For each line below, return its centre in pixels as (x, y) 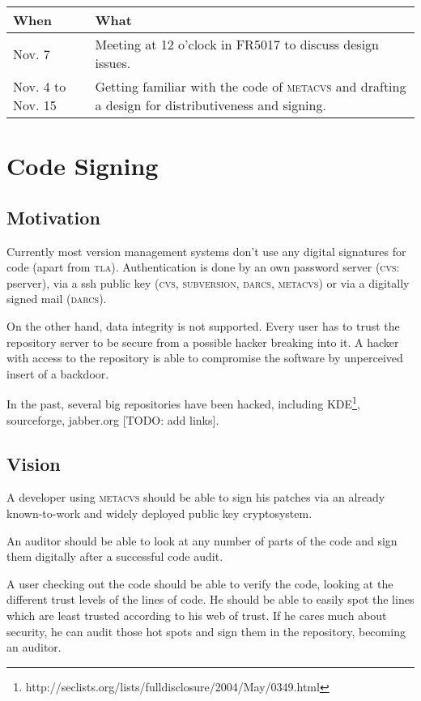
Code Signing (83, 166)
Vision (34, 463)
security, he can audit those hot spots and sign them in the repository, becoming (206, 631)
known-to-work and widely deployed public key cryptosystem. (159, 513)
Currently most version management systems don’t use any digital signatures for (206, 251)
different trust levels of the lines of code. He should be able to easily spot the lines (210, 599)
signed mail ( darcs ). (57, 299)
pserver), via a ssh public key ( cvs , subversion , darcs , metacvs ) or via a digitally (208, 282)
